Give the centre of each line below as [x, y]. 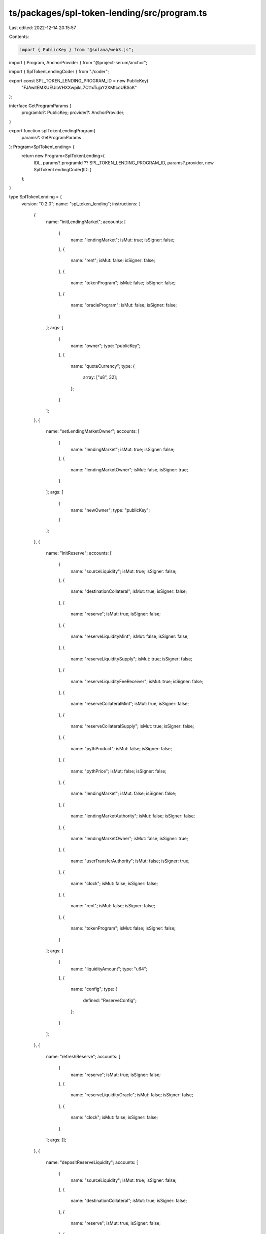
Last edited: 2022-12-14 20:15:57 [43, 28]
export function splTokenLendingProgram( [52, 131]
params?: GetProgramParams [51, 138]
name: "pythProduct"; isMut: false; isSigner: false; [121, 748]
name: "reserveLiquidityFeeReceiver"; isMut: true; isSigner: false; [137, 681]
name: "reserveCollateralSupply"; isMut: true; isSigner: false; [132, 726]
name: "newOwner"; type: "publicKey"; [110, 510]
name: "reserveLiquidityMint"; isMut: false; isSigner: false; [130, 636]
